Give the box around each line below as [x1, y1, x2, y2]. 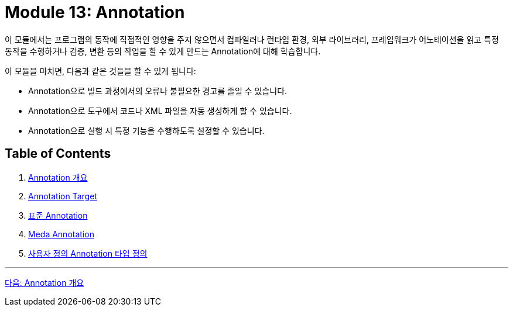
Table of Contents [5, 146, 111, 161]
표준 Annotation [28, 210, 88, 220]
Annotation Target [28, 191, 97, 201]
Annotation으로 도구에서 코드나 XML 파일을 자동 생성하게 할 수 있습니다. [28, 105, 292, 116]
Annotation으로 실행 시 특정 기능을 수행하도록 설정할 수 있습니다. [28, 125, 265, 136]
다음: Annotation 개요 [5, 277, 84, 288]
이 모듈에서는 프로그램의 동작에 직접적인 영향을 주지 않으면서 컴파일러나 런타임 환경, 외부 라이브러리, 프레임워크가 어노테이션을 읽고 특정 [5, 34, 499, 44]
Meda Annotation [28, 229, 94, 239]
